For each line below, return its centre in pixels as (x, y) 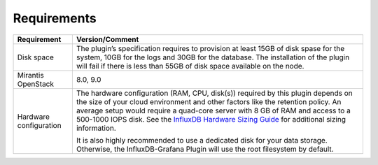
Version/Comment (107, 39)
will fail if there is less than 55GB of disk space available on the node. (190, 66)
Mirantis (31, 75)
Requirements (55, 18)
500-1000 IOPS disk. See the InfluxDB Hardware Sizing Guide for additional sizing (211, 119)
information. (96, 128)
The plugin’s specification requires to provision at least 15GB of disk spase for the (210, 48)
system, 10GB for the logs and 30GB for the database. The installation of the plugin (213, 57)
